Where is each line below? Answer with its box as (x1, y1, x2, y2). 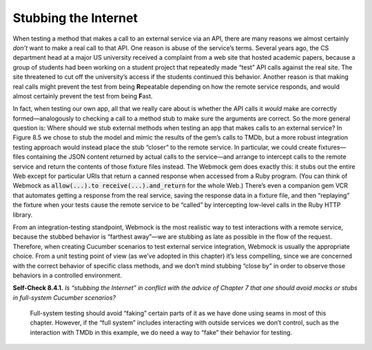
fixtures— (318, 143, 347, 151)
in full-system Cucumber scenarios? (12, 293, 116, 302)
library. (12, 210, 33, 219)
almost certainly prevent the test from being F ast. (12, 91, 153, 100)
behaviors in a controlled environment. (12, 271, 122, 279)
